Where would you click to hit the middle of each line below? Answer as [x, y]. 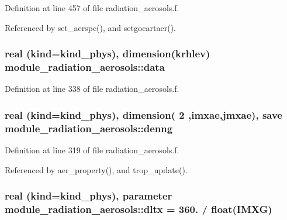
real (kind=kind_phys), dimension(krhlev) [108, 54]
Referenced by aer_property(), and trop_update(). [96, 169]
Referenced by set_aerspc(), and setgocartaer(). [91, 27]
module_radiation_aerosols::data [85, 67]
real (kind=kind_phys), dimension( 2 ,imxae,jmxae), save [143, 114]
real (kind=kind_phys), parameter [89, 196]
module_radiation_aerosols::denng [89, 128]
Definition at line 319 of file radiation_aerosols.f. [92, 150]
